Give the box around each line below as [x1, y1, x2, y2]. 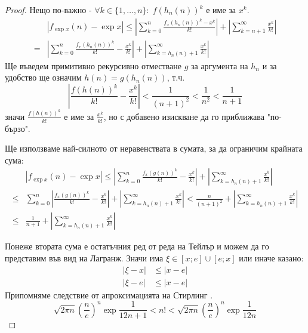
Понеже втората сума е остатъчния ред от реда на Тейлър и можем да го [5, 240, 269, 252]
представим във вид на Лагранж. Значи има [5, 252, 164, 264]
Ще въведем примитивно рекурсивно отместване [5, 59, 181, 72]
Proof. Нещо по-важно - [5, 4, 92, 16]
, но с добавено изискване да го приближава [103, 110, 264, 122]
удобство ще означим [5, 71, 82, 84]
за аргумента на [190, 59, 248, 72]
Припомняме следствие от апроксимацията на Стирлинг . [5, 288, 213, 301]
